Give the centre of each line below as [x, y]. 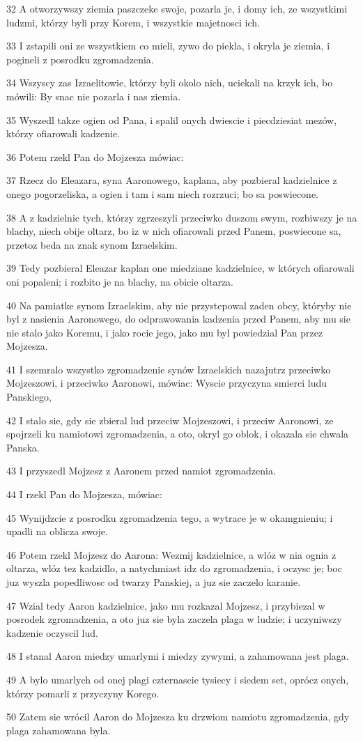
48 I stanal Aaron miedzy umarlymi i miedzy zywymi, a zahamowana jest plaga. [178, 656]
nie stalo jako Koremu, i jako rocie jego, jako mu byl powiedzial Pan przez [165, 332]
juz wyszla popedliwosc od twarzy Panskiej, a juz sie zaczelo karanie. [154, 582]
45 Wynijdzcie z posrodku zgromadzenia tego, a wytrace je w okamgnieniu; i [170, 517]
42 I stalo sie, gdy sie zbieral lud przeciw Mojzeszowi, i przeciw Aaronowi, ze [170, 420]
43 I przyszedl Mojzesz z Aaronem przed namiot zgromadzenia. [141, 471]
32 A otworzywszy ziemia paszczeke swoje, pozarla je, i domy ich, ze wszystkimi [177, 8]
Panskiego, [29, 397]
